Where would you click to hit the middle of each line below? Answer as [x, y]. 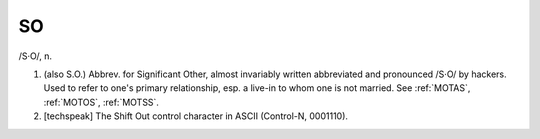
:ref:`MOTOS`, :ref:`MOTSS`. [101, 102]
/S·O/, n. [35, 56]
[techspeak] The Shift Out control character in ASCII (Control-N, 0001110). [196, 116]
